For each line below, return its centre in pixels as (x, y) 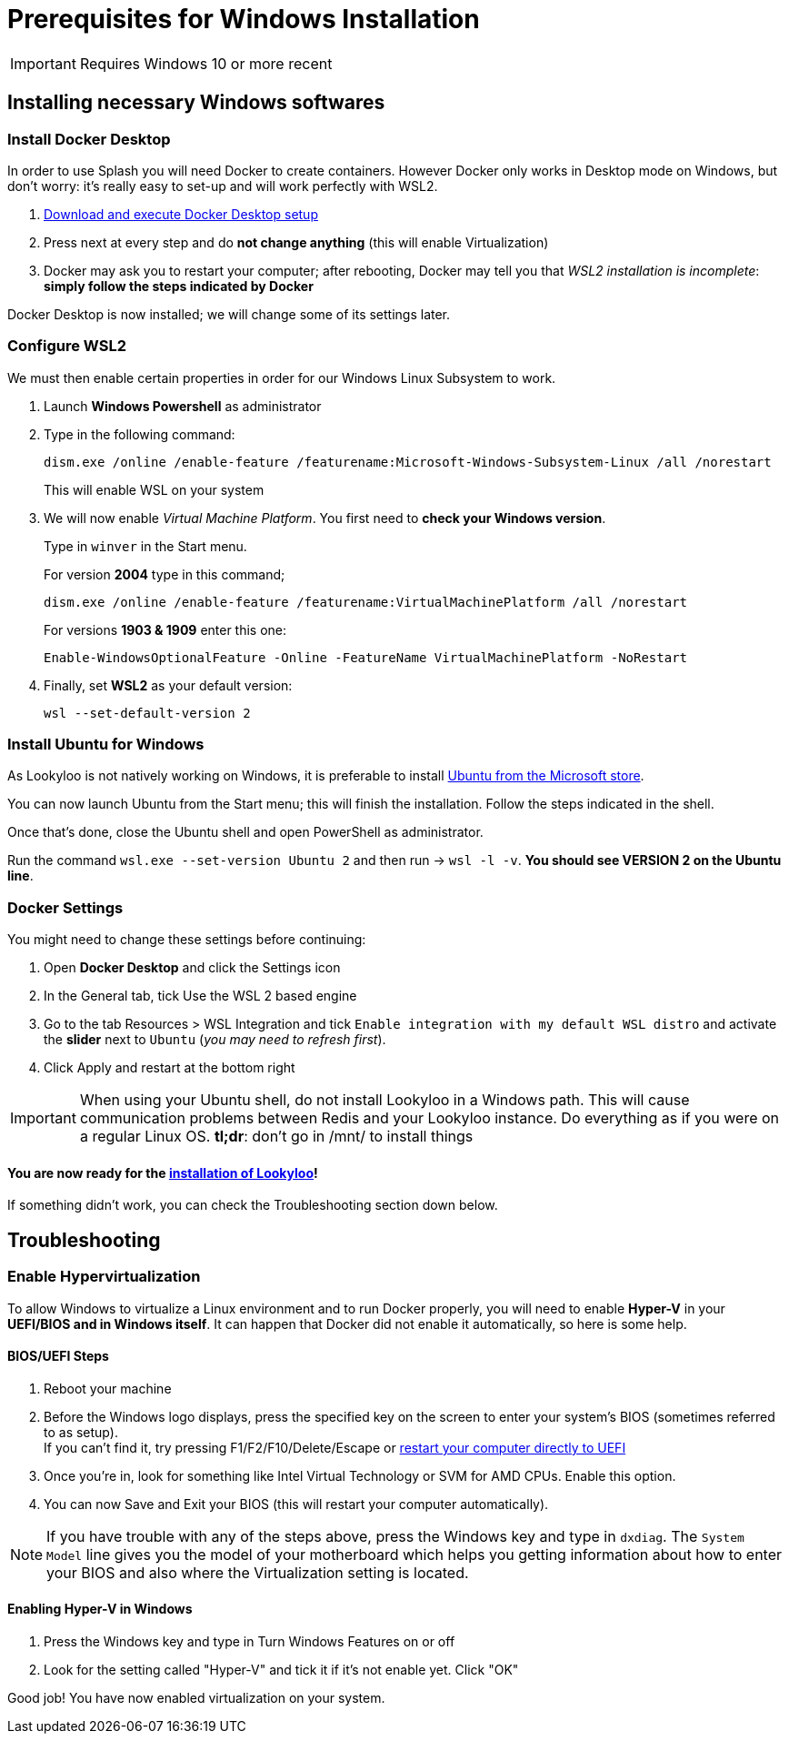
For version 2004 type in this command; (165, 574)
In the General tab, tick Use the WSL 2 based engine (200, 996)
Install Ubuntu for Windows (106, 745)
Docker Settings (65, 907)
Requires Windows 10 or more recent (206, 63)
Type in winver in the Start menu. (145, 546)
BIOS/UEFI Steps (58, 1356)
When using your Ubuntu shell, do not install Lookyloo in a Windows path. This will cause (385, 1100)
